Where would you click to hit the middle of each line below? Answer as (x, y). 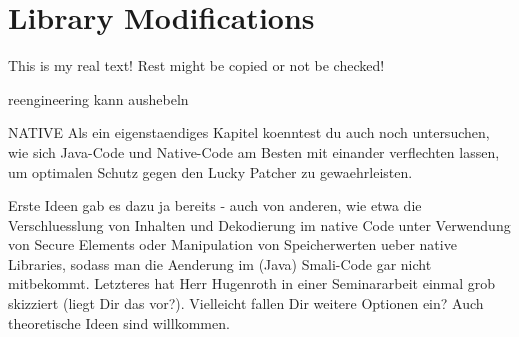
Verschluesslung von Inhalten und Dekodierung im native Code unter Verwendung (259, 224)
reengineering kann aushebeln (98, 98)
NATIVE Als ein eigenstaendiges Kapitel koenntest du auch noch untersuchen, (249, 132)
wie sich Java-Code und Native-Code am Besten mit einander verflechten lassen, (254, 151)
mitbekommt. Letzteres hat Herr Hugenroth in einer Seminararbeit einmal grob (252, 283)
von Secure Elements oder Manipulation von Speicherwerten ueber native (232, 244)
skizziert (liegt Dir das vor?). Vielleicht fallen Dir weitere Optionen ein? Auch (246, 303)
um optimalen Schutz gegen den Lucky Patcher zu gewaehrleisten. (210, 171)
